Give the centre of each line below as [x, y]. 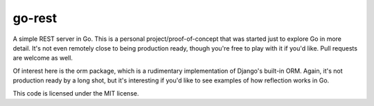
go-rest [35, 18]
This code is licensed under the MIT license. [76, 93]
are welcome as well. [43, 58]
